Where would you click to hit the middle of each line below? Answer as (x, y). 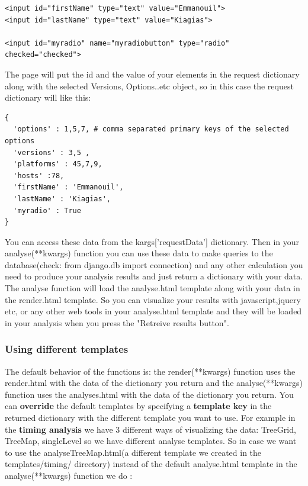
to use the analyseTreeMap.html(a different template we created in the (133, 452)
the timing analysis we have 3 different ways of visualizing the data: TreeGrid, (150, 429)
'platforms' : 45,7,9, (58, 164)
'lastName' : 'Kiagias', (62, 199)
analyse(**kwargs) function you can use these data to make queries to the (139, 253)
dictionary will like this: (48, 97)
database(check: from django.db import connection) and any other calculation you (154, 264)
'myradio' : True (47, 210)
